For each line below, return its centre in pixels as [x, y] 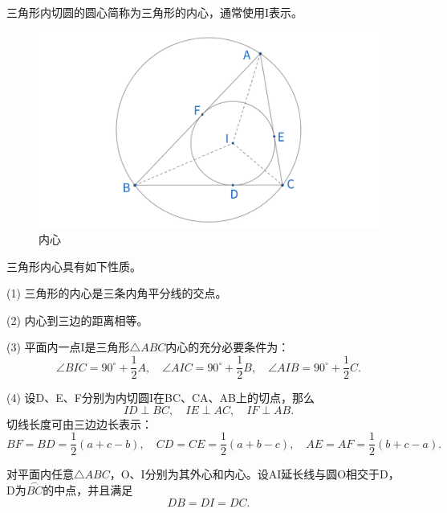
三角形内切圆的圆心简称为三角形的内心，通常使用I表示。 [155, 12]
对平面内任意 [40, 474]
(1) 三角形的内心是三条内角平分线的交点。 [117, 293]
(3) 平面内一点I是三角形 [68, 347]
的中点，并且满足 [88, 490]
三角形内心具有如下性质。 [74, 266]
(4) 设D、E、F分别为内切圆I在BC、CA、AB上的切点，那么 [161, 398]
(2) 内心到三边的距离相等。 [77, 320]
